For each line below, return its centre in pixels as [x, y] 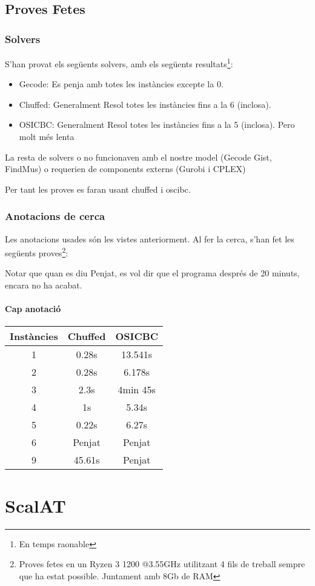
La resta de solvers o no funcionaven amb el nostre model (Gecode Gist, [138, 157]
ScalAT [35, 505]
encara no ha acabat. [44, 285]
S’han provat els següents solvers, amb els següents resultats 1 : [119, 63]
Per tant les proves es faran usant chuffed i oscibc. [98, 189]
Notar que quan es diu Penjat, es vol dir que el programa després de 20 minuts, [152, 273]
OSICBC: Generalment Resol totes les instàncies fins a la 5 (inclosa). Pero [157, 125]
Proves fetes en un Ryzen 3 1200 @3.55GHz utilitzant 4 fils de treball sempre [162, 564]
